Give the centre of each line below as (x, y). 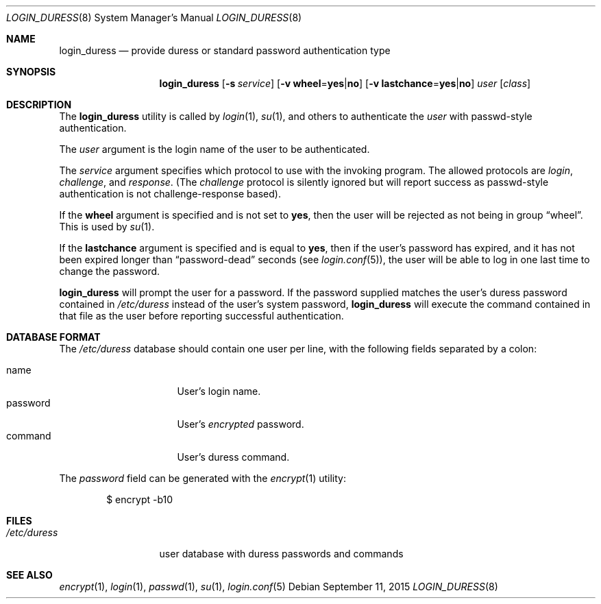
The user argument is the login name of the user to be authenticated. (214, 149)
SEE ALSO (29, 575)
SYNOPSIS (31, 72)
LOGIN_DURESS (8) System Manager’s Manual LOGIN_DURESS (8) (154, 17)
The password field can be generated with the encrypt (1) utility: (203, 478)
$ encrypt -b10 (140, 499)
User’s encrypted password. (241, 424)
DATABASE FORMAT (53, 337)
